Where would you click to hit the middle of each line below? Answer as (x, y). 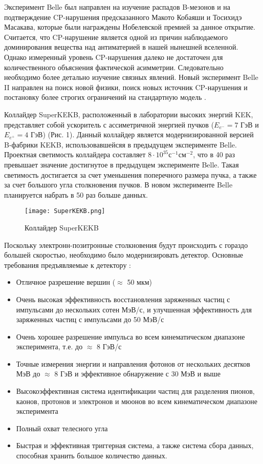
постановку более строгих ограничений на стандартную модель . (105, 97)
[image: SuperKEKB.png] (65, 211)
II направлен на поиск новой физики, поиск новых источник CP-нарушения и (126, 87)
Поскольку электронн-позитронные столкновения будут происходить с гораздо (126, 245)
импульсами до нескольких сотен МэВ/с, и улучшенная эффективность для (134, 309)
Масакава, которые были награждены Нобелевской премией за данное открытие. (130, 27)
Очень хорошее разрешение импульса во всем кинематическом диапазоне (130, 336)
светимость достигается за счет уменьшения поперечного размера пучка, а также (130, 174)
